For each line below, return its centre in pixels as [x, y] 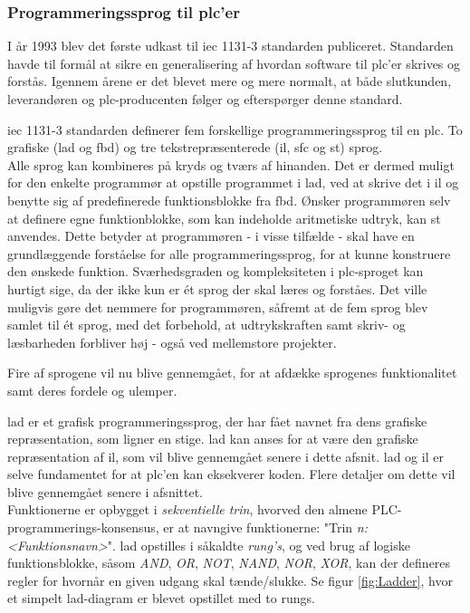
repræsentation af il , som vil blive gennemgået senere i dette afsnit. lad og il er [225, 456]
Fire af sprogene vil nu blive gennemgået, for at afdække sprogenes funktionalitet [232, 373]
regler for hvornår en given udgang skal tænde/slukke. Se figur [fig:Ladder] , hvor [230, 580]
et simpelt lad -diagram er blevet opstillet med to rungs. [161, 598]
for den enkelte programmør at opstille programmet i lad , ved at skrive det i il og [233, 182]
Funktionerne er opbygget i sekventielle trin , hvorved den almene [187, 509]
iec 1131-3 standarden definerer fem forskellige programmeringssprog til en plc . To [235, 129]
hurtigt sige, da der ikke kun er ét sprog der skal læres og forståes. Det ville [217, 288]
